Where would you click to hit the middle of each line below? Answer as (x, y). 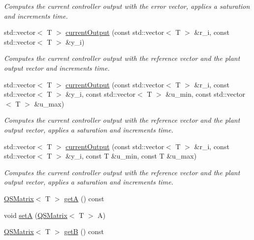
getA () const (84, 198)
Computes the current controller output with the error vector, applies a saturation (127, 6)
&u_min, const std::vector (206, 94)
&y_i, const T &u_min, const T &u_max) (131, 156)
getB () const (84, 231)
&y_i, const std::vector (101, 94)
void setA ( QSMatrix (36, 215)
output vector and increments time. (57, 67)
